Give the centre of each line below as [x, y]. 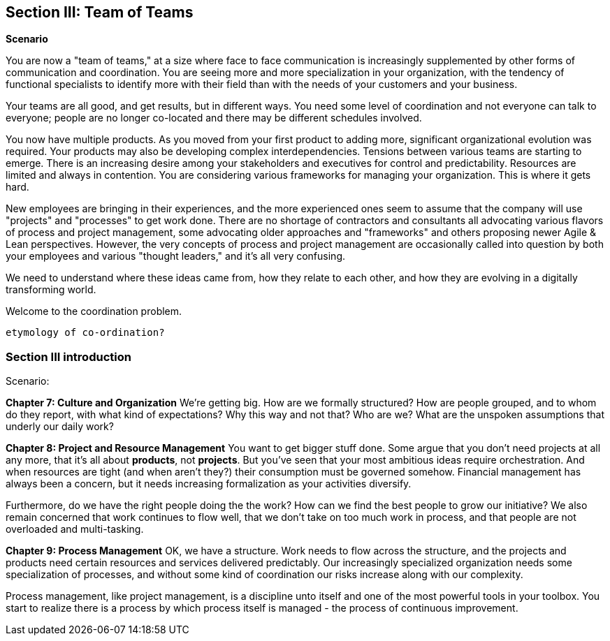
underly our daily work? [60, 427]
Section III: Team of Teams [100, 12]
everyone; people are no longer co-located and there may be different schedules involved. [214, 118]
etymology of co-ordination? [85, 333]
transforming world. [51, 290]
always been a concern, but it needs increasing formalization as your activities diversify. [209, 484]
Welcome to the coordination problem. [94, 311]
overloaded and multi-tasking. [75, 529]
